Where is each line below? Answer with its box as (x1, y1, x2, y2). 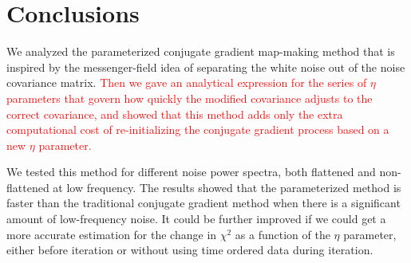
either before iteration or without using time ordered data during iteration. (6, 241, 373, 258)
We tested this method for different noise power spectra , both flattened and (6, 163, 376, 180)
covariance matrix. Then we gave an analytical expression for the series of (6, 74, 367, 91)
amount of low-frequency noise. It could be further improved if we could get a (6, 210, 386, 227)
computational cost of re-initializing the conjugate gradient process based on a (6, 121, 389, 138)
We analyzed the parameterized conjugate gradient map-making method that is (6, 43, 395, 60)
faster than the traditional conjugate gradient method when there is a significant (6, 194, 401, 211)
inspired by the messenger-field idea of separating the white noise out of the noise (6, 58, 405, 75)
